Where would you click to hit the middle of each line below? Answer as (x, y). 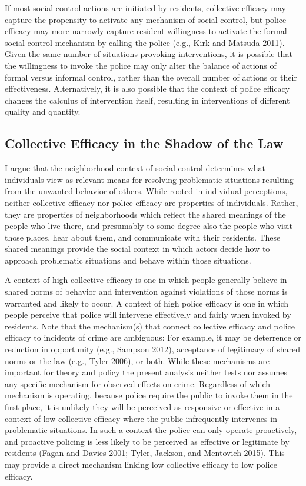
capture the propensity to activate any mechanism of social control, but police (146, 19)
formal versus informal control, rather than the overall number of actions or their (151, 77)
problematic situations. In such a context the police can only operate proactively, (151, 430)
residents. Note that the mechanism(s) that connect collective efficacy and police (150, 326)
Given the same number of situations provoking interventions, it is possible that (149, 54)
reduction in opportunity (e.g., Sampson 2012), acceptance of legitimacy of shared (152, 349)
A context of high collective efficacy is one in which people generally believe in (146, 280)
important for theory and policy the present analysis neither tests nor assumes (146, 372)
